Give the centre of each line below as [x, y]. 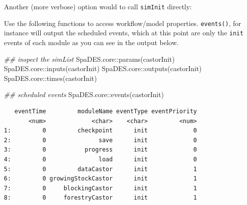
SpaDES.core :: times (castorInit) [50, 78]
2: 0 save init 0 [100, 140]
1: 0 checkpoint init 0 [100, 131]
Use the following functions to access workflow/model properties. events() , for [123, 23]
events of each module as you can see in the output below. [91, 42]
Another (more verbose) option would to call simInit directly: [98, 6]
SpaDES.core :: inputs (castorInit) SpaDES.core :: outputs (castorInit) [103, 68]
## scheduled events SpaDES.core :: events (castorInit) [84, 94]
